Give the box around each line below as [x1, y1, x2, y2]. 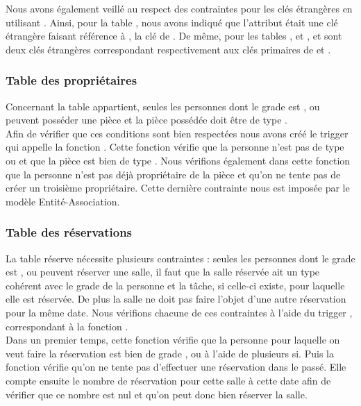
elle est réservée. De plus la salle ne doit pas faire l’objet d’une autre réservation [6, 291, 346, 306]
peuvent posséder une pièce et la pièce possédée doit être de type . [6, 112, 287, 127]
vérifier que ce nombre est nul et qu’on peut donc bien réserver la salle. [6, 387, 308, 401]
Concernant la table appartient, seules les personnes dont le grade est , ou [6, 99, 320, 113]
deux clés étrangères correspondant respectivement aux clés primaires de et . [6, 42, 331, 56]
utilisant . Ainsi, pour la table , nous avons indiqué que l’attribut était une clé [6, 15, 338, 29]
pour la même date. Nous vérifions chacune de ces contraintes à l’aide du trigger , [6, 305, 353, 319]
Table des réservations [6, 223, 133, 241]
